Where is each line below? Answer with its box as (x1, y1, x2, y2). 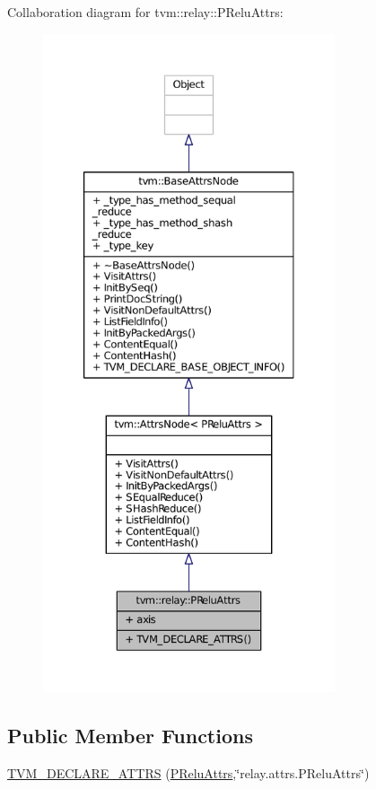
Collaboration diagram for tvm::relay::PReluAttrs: (7, 3, 284, 21)
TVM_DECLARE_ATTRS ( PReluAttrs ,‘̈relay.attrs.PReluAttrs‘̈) (7, 763, 370, 782)
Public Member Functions (7, 721, 253, 749)
